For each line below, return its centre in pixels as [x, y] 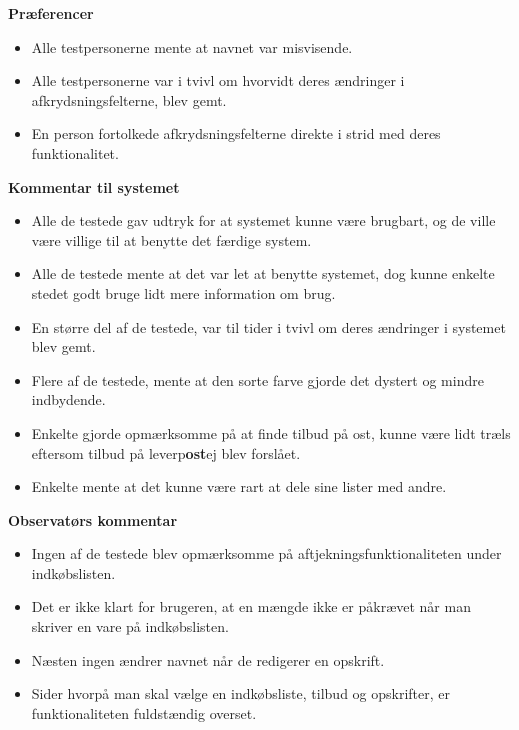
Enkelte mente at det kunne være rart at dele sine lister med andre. [239, 486]
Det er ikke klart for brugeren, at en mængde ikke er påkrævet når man [251, 606]
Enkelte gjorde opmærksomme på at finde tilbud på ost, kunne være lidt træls [271, 432]
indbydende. [68, 399]
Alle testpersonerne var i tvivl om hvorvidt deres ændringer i [218, 80]
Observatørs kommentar [93, 519]
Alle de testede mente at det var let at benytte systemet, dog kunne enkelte [263, 273]
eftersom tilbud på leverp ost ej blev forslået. [166, 452]
